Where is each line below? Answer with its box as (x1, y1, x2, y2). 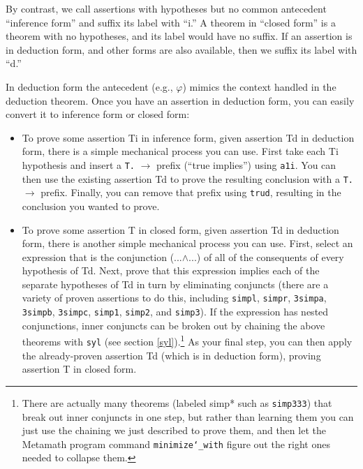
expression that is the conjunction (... (22, 249, 182, 264)
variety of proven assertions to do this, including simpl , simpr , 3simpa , (22, 290, 327, 305)
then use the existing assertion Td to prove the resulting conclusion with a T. (22, 171, 353, 186)
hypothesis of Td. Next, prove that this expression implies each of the (22, 263, 320, 278)
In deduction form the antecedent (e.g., (6, 79, 173, 94)
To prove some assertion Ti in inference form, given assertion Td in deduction (22, 130, 355, 144)
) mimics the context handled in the (182, 79, 336, 94)
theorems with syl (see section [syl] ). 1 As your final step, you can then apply (22, 332, 353, 349)
